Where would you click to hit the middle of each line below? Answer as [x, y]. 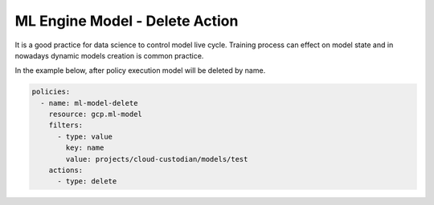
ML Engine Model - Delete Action [127, 21]
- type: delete [87, 181]
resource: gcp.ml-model [95, 115]
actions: [66, 171]
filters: [66, 125]
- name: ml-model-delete [89, 103]
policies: [51, 92]
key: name [85, 148]
